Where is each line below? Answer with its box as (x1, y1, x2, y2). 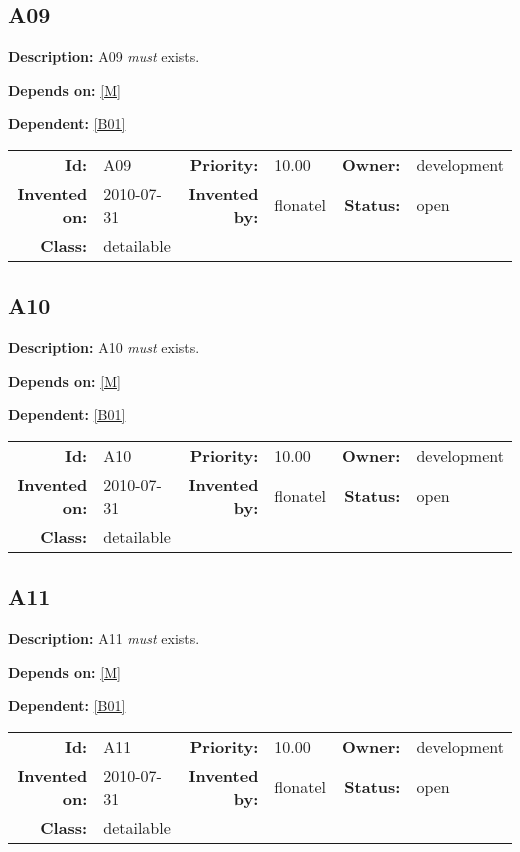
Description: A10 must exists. (8, 337, 200, 358)
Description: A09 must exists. (8, 46, 200, 67)
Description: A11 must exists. (8, 628, 200, 649)
